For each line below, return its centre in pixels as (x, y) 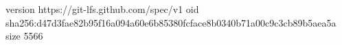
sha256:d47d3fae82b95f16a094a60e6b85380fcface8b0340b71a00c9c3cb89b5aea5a (171, 22)
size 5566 (24, 36)
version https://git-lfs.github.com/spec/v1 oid (102, 9)
